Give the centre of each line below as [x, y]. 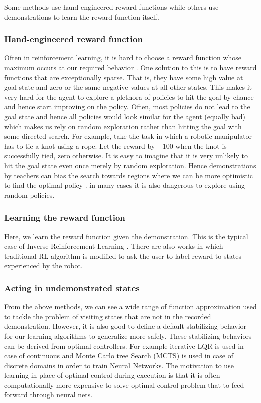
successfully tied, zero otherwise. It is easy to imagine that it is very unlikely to [126, 156]
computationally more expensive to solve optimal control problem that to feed [124, 385]
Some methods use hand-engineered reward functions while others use [111, 7]
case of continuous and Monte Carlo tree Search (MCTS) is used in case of [119, 356]
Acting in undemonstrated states [72, 287]
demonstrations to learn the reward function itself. [82, 16]
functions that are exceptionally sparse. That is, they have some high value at [124, 77]
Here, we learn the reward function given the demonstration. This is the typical [126, 236]
